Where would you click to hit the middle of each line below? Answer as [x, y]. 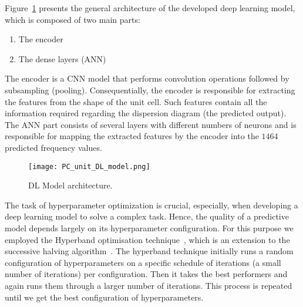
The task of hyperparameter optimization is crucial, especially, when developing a [151, 205]
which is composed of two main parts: [73, 19]
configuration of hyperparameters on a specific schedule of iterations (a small [143, 262]
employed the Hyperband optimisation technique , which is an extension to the [147, 239]
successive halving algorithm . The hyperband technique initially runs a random [149, 251]
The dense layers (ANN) [62, 58]
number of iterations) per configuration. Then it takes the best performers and [146, 274]
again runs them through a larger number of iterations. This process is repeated [149, 285]
